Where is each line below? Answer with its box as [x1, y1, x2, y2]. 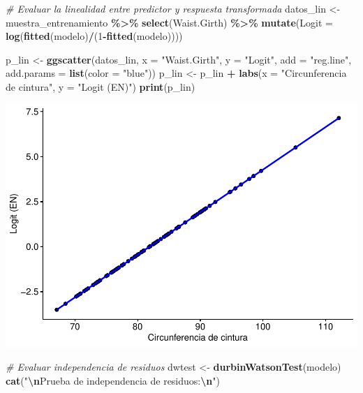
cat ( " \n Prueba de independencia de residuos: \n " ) [6, 373, 220, 387]
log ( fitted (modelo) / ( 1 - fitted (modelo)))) [6, 29, 183, 43]
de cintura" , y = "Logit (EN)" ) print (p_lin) [6, 79, 195, 94]
